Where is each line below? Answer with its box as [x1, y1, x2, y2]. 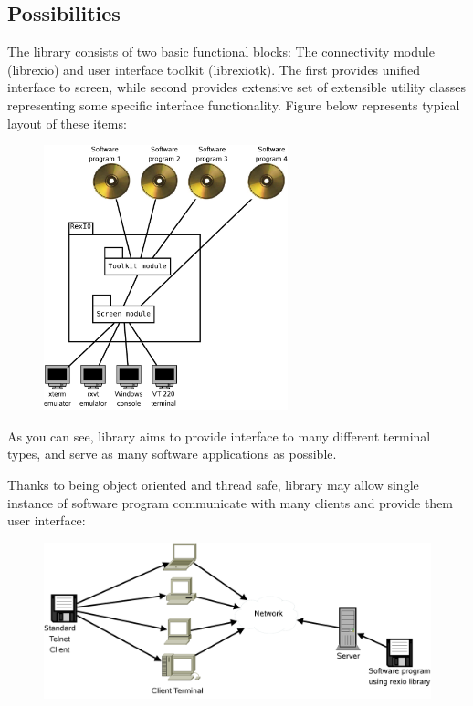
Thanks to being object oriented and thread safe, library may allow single [7, 475, 419, 494]
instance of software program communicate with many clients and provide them [7, 493, 454, 512]
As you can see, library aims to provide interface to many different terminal [7, 426, 431, 445]
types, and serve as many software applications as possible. [7, 444, 337, 463]
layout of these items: [7, 113, 127, 132]
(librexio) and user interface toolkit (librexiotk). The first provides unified [7, 59, 421, 78]
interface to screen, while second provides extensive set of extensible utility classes [7, 78, 467, 97]
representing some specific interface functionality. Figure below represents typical [7, 95, 460, 114]
